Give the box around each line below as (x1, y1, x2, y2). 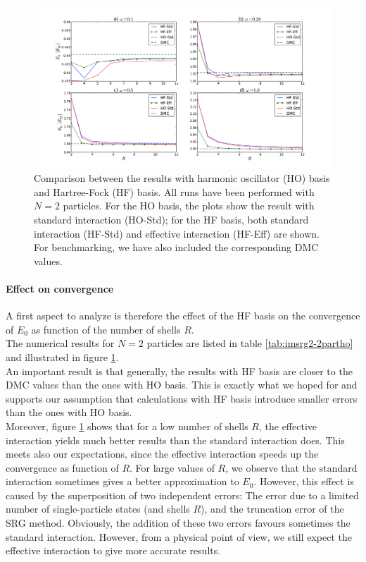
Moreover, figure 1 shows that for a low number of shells (6, 418, 248, 433)
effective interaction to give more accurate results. (6, 543, 221, 558)
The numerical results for (6, 336, 115, 350)
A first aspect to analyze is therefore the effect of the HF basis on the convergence (6, 308, 360, 323)
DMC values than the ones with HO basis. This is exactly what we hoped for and (6, 377, 358, 392)
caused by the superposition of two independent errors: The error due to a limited (6, 487, 359, 502)
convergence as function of (6, 460, 119, 475)
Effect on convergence (6, 281, 114, 295)
